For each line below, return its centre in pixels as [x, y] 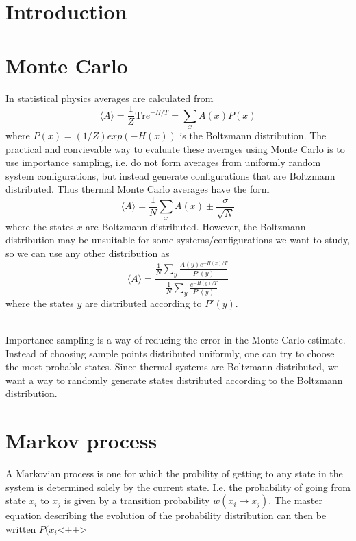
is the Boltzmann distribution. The [253, 135]
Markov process [81, 441]
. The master [295, 500]
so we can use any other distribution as [88, 253]
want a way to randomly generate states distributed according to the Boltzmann [174, 380]
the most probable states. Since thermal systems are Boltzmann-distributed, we [172, 366]
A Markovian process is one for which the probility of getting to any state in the [174, 473]
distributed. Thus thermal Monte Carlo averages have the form [138, 189]
